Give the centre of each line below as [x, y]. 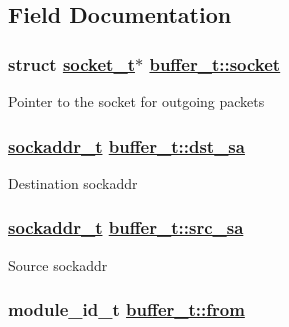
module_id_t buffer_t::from [126, 309]
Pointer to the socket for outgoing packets [136, 101]
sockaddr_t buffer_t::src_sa [126, 227]
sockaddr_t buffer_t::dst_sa [126, 145]
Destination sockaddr [73, 182]
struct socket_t [71, 63]
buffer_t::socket [215, 63]
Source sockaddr [58, 264]
